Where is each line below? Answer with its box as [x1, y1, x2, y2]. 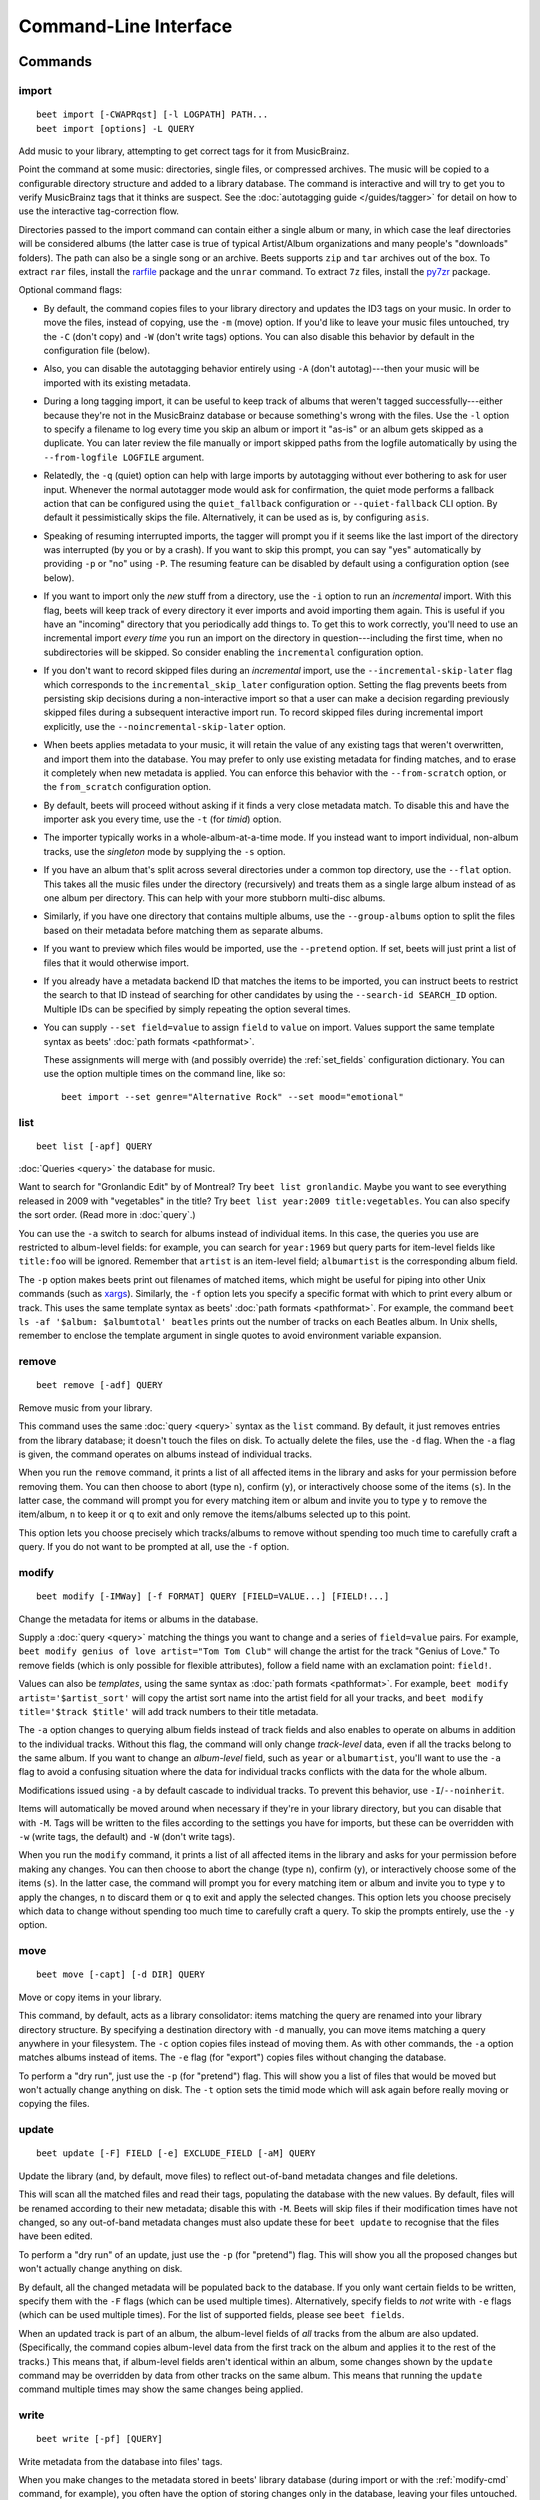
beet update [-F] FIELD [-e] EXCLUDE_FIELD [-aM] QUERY [36, 2148, 316, 2159]
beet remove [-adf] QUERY [36, 1380, 164, 1391]
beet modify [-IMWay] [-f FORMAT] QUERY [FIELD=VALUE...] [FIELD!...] [36, 1591, 390, 1602]
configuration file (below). [43, 344, 150, 356]
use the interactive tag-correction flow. [18, 205, 180, 217]
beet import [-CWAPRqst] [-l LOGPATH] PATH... [36, 109, 269, 120]
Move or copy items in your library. [18, 1991, 162, 2003]
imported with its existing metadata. [43, 376, 191, 389]
